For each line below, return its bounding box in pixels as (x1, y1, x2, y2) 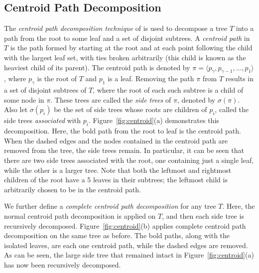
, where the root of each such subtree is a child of (93, 85, 244, 95)
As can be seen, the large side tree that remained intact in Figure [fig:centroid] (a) (4, 250, 254, 260)
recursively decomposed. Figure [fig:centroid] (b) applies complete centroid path (4, 220, 246, 231)
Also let (4, 104, 28, 115)
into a (236, 23, 254, 33)
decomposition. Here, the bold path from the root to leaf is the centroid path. (4, 126, 241, 136)
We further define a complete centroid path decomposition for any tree (4, 201, 216, 211)
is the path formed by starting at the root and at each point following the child (10, 42, 253, 53)
